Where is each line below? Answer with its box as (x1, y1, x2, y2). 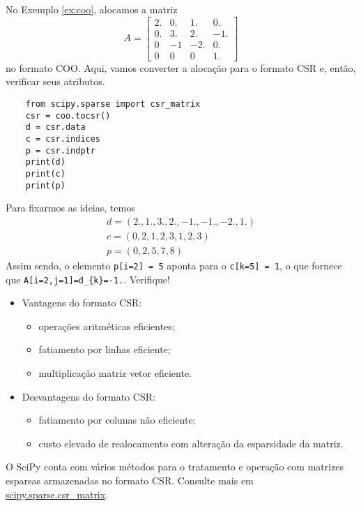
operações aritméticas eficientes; (38, 318, 175, 333)
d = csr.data (25, 122, 86, 133)
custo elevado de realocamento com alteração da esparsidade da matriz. (38, 436, 344, 450)
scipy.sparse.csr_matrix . (6, 486, 109, 501)
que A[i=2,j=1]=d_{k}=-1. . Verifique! (6, 271, 170, 286)
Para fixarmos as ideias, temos (6, 200, 135, 215)
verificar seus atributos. (6, 74, 105, 89)
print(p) (25, 180, 66, 191)
